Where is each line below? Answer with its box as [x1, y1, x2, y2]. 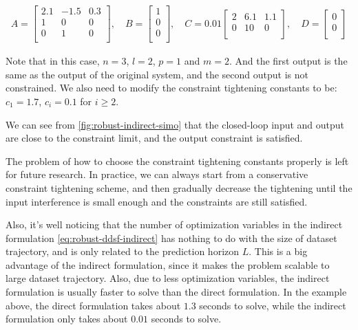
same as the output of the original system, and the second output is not [6, 67, 308, 81]
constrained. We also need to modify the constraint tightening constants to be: [6, 80, 337, 95]
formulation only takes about [6, 311, 128, 326]
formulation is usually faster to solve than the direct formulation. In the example [6, 285, 347, 299]
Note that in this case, [6, 54, 100, 68]
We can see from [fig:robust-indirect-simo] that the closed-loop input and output [6, 117, 345, 131]
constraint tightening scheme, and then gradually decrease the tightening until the [6, 180, 352, 195]
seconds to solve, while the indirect [199, 298, 346, 312]
